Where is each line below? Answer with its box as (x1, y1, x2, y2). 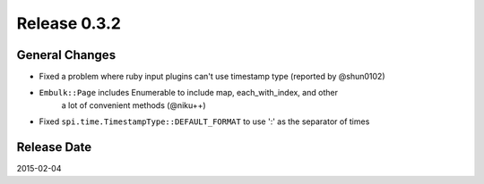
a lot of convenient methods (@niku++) (61, 99, 206, 111)
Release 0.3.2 (16, 13, 121, 33)
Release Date (16, 139, 92, 155)
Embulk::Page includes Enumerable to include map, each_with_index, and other (39, 88, 338, 98)
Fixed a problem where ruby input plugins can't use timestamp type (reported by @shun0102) (39, 71, 385, 82)
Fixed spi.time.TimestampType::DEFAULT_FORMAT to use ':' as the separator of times (39, 116, 370, 127)
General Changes (16, 47, 117, 63)
